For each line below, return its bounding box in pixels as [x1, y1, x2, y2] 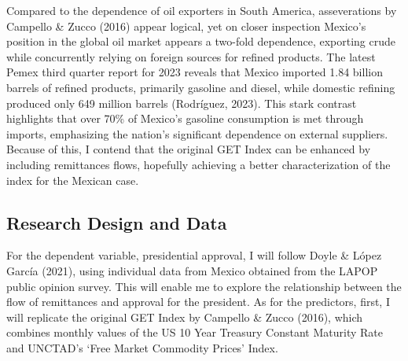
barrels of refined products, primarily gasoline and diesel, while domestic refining [6, 79, 395, 95]
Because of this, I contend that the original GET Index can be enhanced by [6, 141, 371, 157]
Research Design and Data [6, 210, 227, 234]
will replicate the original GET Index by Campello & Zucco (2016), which [6, 308, 363, 325]
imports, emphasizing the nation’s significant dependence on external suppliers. [6, 125, 388, 142]
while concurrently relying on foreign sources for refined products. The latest [6, 48, 376, 64]
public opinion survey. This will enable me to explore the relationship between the [6, 278, 402, 294]
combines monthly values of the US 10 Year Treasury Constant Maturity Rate [6, 324, 383, 341]
